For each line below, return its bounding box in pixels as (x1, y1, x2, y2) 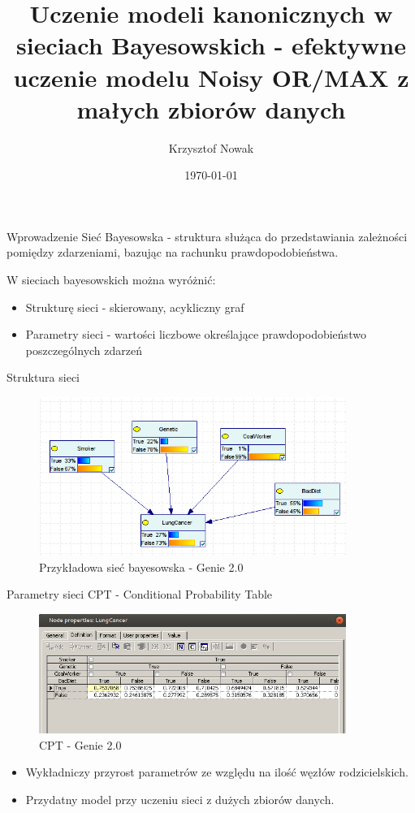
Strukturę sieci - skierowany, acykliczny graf (25, 298, 244, 315)
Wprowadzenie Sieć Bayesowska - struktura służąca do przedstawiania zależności (6, 227, 408, 244)
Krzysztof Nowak (168, 139, 254, 156)
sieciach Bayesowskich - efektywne (15, 28, 406, 62)
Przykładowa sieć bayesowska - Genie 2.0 (39, 558, 244, 575)
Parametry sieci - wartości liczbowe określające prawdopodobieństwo (25, 326, 366, 343)
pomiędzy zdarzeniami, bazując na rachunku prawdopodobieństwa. (6, 244, 339, 261)
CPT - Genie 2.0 (39, 736, 122, 753)
